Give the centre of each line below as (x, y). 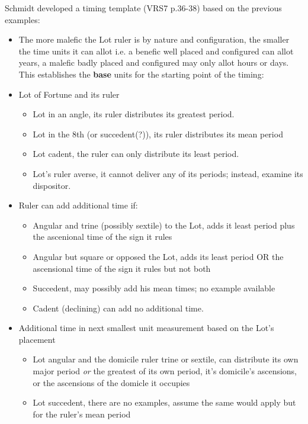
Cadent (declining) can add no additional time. (118, 308)
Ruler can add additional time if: (78, 205)
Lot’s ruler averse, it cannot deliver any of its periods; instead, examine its (168, 173)
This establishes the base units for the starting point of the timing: (141, 74)
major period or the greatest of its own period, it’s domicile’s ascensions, (165, 371)
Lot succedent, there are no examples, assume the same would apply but (164, 402)
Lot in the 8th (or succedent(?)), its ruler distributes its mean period (158, 134)
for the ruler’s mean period (82, 414)
